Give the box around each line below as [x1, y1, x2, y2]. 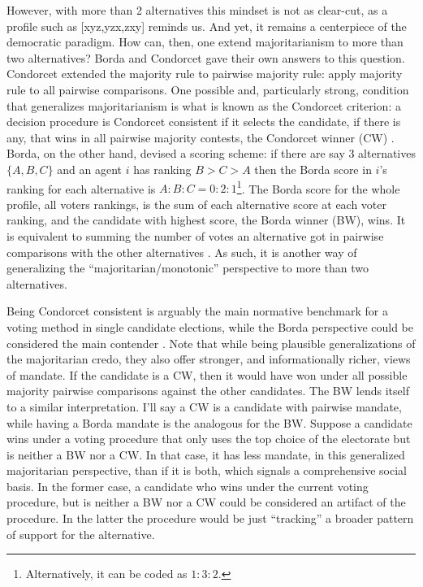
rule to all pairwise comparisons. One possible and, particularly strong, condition [6, 80, 409, 98]
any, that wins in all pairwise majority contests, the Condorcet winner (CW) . [6, 128, 395, 146]
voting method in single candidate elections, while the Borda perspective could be [6, 318, 414, 335]
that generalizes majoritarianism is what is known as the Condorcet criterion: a [6, 97, 401, 114]
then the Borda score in [254, 160, 372, 177]
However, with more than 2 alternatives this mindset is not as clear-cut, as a [6, 2, 388, 18]
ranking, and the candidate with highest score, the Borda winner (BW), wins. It [6, 211, 406, 228]
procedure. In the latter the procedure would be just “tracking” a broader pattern [6, 510, 414, 527]
